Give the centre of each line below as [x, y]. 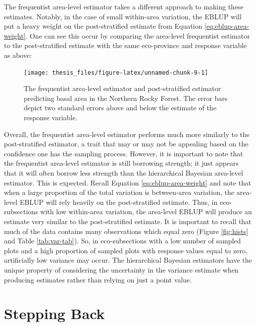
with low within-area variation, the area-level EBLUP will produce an [146, 211]
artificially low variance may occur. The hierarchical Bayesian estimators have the [128, 260]
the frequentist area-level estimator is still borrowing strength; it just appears [122, 163]
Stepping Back [54, 313]
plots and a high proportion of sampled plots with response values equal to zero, [126, 250]
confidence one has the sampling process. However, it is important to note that [124, 153]
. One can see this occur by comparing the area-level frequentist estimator [138, 35]
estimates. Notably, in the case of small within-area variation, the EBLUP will [123, 16]
